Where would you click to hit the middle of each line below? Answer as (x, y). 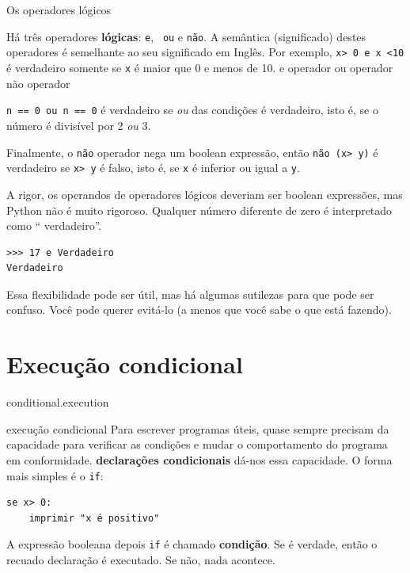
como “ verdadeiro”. (54, 225)
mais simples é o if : (55, 475)
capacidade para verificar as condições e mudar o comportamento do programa (197, 444)
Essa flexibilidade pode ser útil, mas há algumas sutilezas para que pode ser (190, 294)
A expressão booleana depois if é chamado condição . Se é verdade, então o (192, 544)
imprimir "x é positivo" (94, 518)
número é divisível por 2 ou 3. (79, 125)
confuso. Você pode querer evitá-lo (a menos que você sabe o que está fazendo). (199, 309)
